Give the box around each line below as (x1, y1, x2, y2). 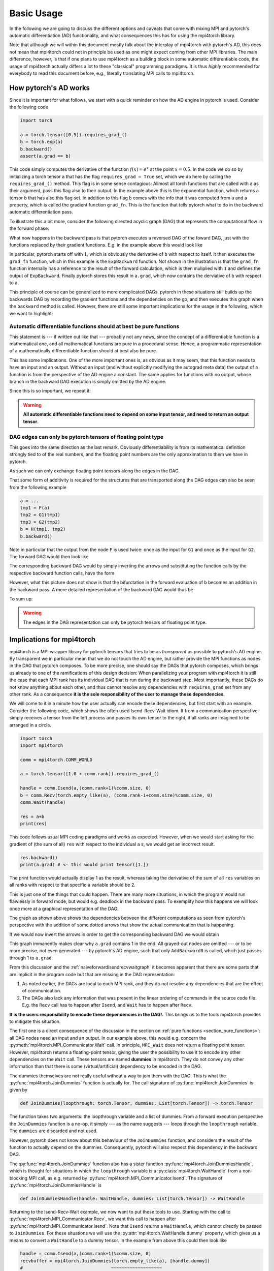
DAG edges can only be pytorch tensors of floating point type (9, 434, 164, 441)
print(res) (20, 821, 47, 827)
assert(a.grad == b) (20, 153, 71, 159)
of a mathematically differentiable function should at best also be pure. (9, 348, 157, 354)
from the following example (9, 484, 67, 490)
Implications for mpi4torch (9, 635, 96, 644)
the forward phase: (9, 225, 49, 231)
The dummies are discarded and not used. (9, 1128, 98, 1134)
